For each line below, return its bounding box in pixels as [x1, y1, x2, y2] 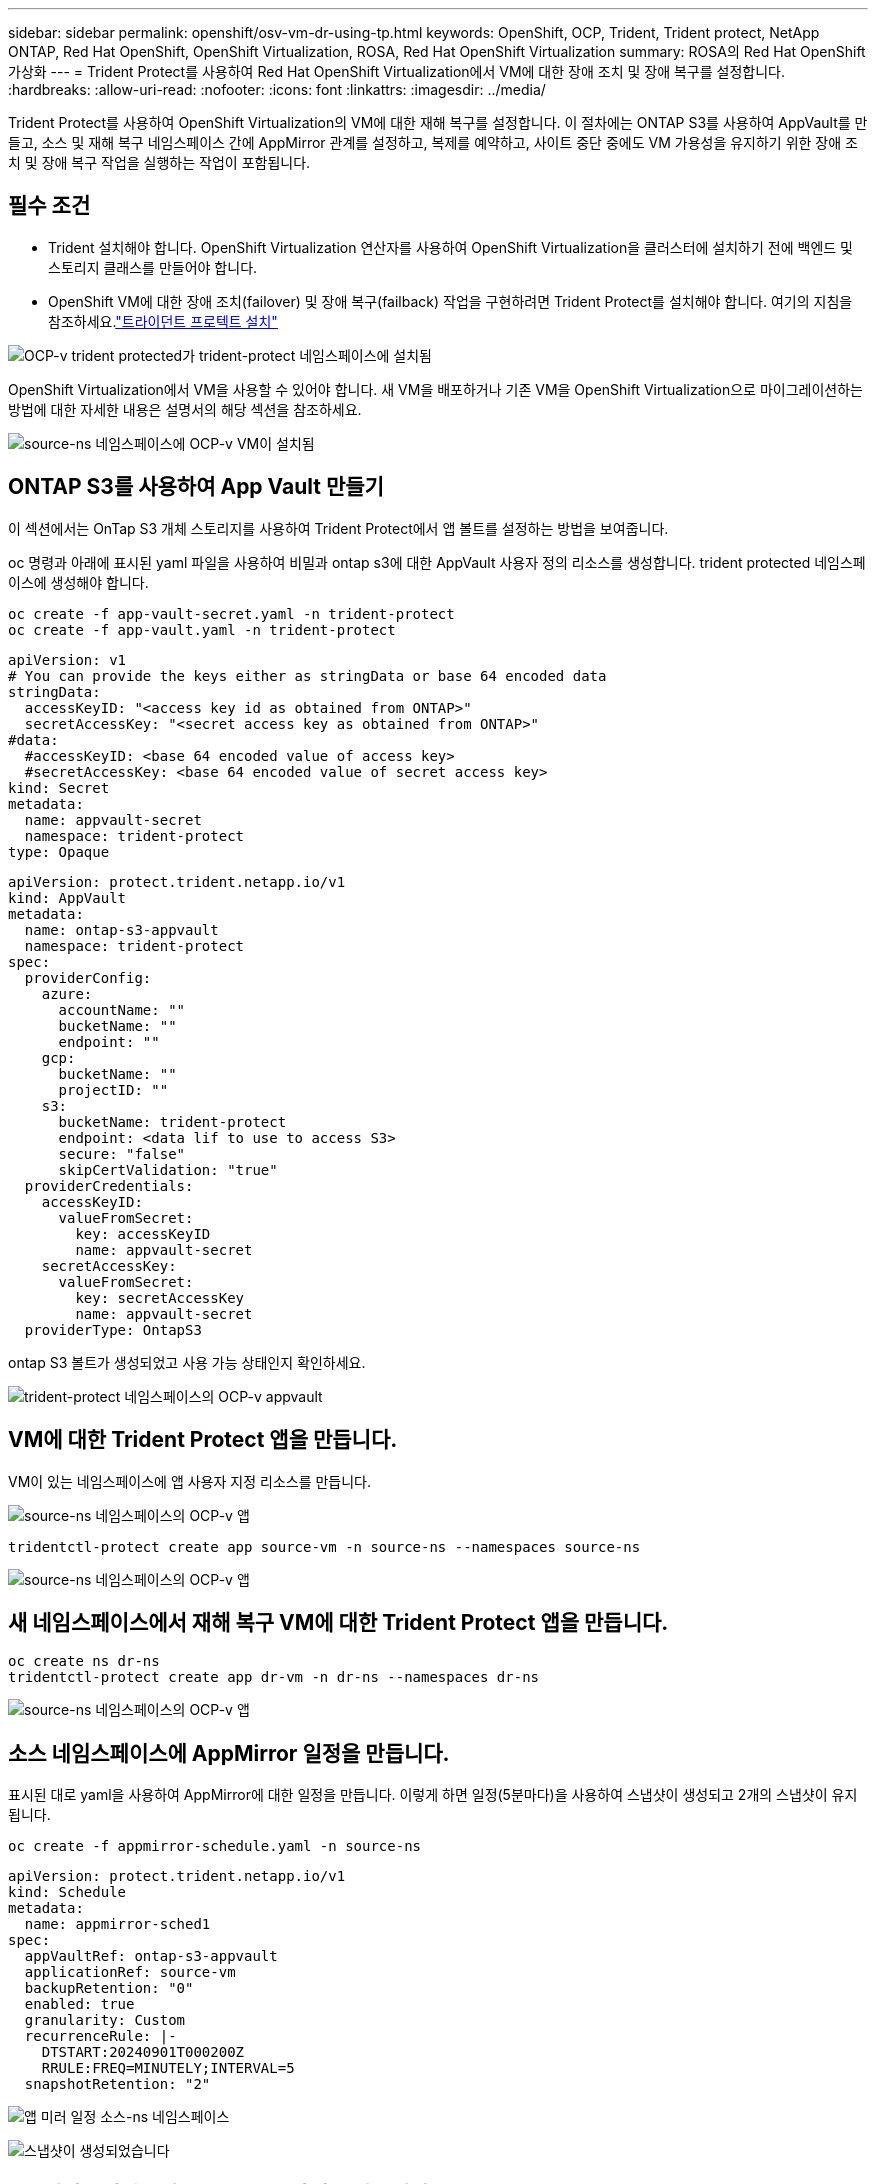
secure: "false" [58, 1145, 186, 1162]
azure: [41, 985, 93, 1002]
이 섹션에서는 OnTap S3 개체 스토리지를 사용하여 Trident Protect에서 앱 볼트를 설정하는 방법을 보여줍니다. [8, 519, 669, 537]
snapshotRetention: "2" [24, 2076, 211, 2093]
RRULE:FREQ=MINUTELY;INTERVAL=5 [41, 2060, 295, 2077]
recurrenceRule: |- [24, 2028, 177, 2045]
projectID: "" [58, 1081, 169, 1098]
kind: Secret [8, 779, 110, 796]
